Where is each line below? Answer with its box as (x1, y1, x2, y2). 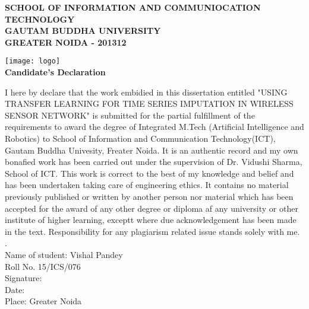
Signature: (5, 272, 42, 284)
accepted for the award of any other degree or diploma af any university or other (5, 202, 298, 214)
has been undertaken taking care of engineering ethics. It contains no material (5, 179, 289, 191)
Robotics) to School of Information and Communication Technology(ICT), (5, 132, 276, 144)
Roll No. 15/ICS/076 (5, 260, 81, 272)
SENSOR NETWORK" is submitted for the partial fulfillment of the (5, 109, 255, 121)
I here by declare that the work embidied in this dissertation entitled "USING (5, 85, 288, 98)
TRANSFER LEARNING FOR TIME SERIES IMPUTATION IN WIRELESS (5, 97, 294, 110)
